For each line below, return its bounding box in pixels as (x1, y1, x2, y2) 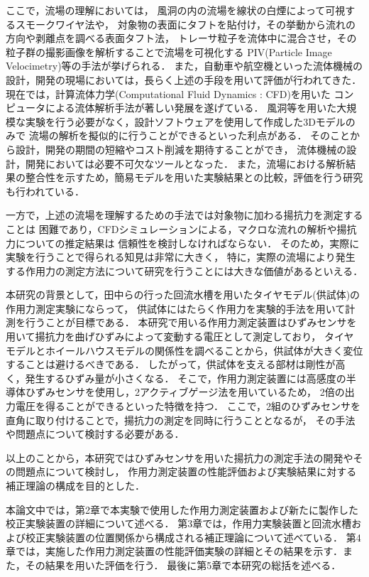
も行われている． (6, 183, 84, 198)
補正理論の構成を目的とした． (6, 478, 145, 492)
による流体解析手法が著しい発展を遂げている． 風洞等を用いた (45, 100, 337, 115)
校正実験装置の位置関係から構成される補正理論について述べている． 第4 (25, 529, 361, 544)
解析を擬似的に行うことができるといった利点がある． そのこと (58, 128, 351, 143)
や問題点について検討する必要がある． (6, 426, 184, 441)
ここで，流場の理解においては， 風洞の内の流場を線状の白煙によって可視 (6, 3, 346, 17)
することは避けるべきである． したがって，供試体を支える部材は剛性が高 (6, 357, 346, 372)
